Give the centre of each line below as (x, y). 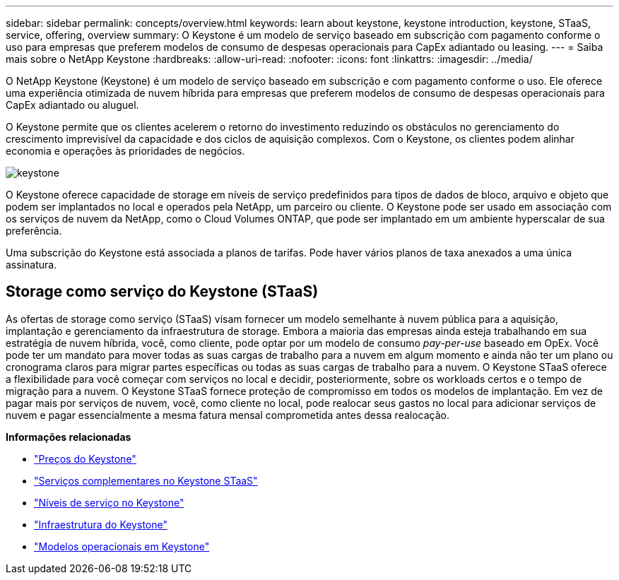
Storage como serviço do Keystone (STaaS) (162, 292)
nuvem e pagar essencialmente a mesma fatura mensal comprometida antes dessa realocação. (228, 415)
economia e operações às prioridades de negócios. (125, 151)
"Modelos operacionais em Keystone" (122, 546)
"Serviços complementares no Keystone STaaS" (146, 480)
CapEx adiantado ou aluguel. (72, 105)
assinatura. (31, 265)
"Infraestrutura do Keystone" (101, 524)
